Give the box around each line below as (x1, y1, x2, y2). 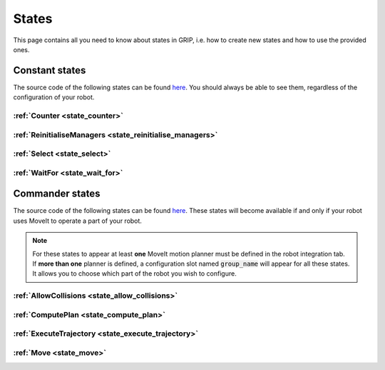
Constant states (13, 64, 86, 76)
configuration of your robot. (13, 93, 95, 101)
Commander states (13, 188, 101, 200)
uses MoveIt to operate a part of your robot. (13, 216, 143, 225)
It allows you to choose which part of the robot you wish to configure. (32, 269, 237, 278)
